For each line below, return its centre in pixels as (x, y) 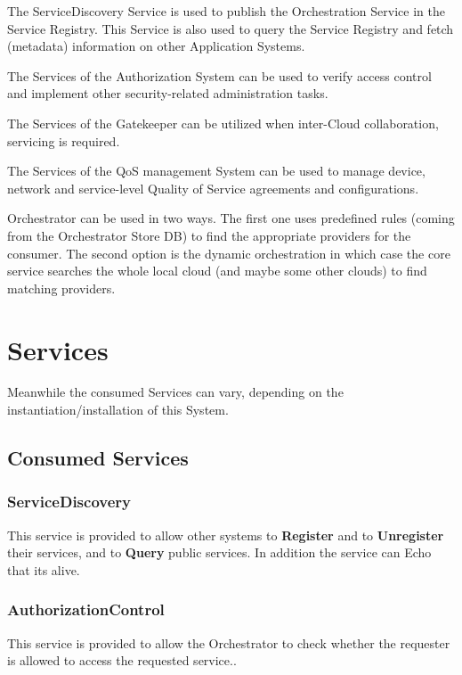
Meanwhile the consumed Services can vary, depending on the (175, 392)
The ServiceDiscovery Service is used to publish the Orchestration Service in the (226, 11)
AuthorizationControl (86, 609)
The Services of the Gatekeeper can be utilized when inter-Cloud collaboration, (223, 123)
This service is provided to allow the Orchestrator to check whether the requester (229, 642)
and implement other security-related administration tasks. (168, 93)
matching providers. (61, 288)
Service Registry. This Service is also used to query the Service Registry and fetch (231, 28)
